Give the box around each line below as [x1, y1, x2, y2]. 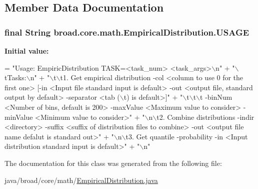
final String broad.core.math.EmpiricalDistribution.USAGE [4, 26, 249, 38]
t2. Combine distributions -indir [156, 111, 254, 122]
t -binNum [200, 92, 232, 102]
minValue [4, 111, 33, 122]
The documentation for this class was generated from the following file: [4, 157, 222, 168]
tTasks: [4, 72, 26, 83]
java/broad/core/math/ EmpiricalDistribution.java [4, 174, 158, 185]
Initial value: [4, 46, 49, 56]
